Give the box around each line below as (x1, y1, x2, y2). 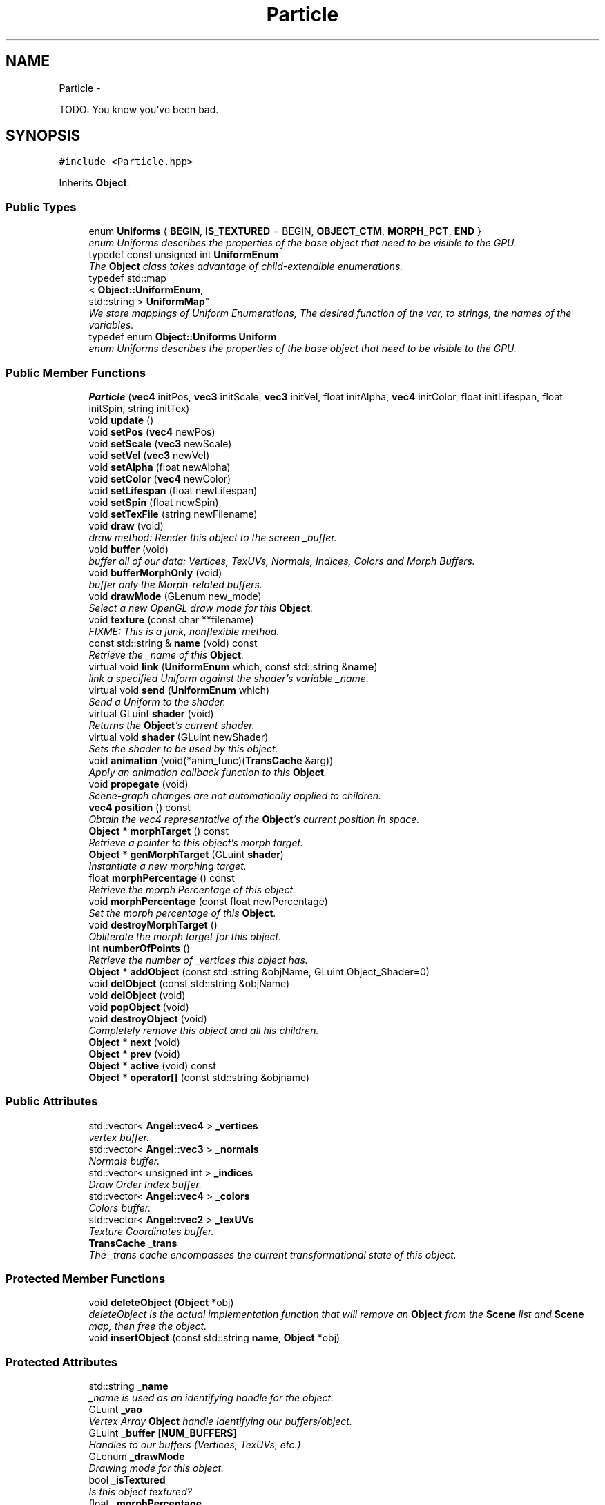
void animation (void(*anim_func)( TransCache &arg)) (88, 754, 334, 766)
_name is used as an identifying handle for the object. (88, 1392, 334, 1404)
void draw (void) (88, 519, 164, 532)
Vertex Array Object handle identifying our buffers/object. (88, 1415, 352, 1428)
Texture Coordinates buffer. (88, 1225, 214, 1237)
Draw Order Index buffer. (88, 1178, 202, 1190)
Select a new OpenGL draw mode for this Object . (88, 601, 314, 614)
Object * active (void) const (88, 1059, 216, 1071)
